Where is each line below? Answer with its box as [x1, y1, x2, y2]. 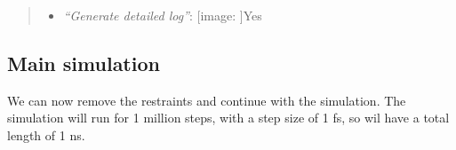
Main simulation [7, 49, 160, 76]
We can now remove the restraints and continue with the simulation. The [7, 91, 406, 109]
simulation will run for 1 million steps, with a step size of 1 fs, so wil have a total [7, 108, 450, 127]
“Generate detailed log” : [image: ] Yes [63, 6, 262, 24]
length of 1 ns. [7, 125, 85, 144]
